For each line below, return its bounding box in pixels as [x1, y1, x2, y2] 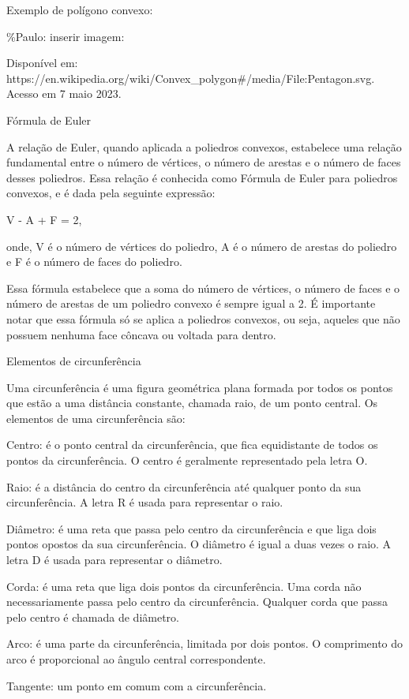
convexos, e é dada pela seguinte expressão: [6, 185, 216, 201]
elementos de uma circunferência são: [6, 409, 186, 426]
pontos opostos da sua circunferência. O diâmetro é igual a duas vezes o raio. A [6, 536, 392, 552]
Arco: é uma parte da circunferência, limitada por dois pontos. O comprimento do [6, 635, 403, 652]
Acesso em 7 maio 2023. [6, 85, 122, 102]
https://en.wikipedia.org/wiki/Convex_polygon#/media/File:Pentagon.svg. [6, 69, 375, 86]
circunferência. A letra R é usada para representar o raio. [6, 494, 283, 510]
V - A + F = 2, [6, 211, 82, 227]
